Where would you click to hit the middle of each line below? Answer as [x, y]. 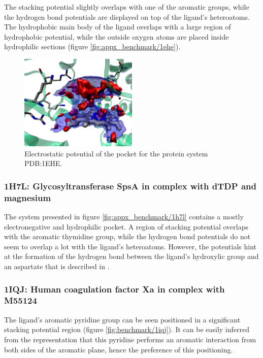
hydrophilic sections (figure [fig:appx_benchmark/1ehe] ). [92, 46]
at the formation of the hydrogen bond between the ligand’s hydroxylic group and [131, 256]
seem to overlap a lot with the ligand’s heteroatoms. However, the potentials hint [130, 246]
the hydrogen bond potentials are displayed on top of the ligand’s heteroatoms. [127, 17]
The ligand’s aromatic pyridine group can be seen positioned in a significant [122, 319]
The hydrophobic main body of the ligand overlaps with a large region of [118, 27]
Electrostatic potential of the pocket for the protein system [116, 153]
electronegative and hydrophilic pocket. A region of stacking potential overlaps [126, 226]
